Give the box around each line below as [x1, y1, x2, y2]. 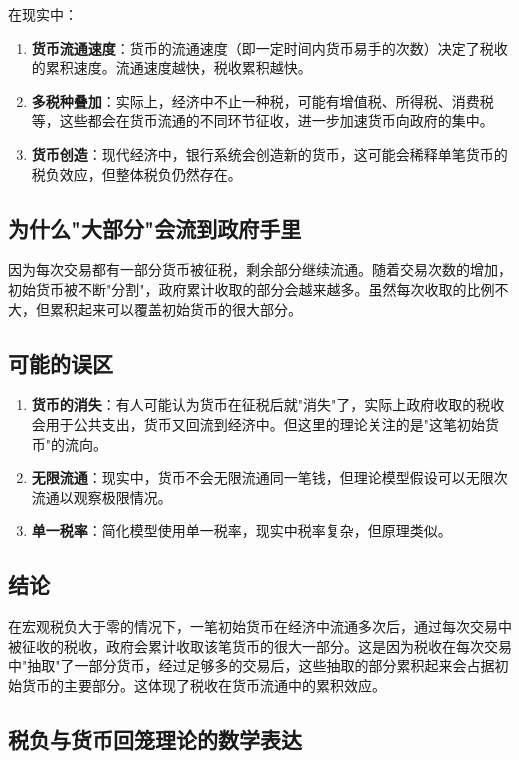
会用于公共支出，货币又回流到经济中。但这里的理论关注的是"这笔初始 [31, 413, 486, 434]
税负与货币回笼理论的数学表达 [8, 723, 302, 754]
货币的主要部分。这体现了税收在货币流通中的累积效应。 [21, 674, 386, 695]
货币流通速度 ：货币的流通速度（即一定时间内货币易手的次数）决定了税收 [31, 37, 508, 58]
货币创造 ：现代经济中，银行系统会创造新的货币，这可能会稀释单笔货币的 [31, 143, 508, 164]
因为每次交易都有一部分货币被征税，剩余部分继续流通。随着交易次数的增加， [8, 259, 512, 280]
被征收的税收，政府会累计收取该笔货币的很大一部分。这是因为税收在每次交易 [8, 635, 512, 656]
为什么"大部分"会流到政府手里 [8, 212, 302, 243]
